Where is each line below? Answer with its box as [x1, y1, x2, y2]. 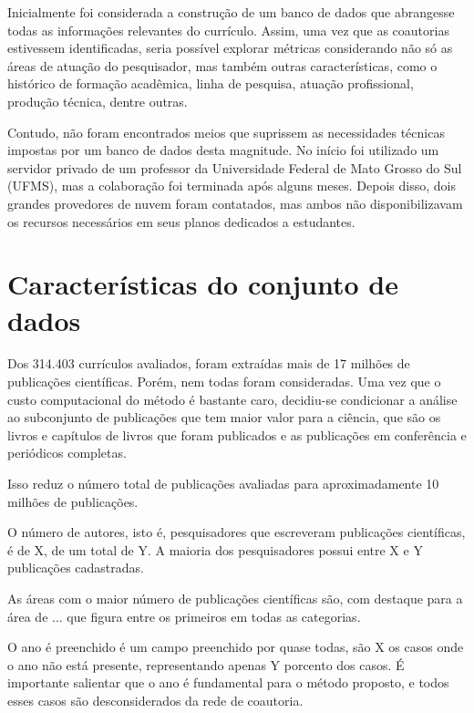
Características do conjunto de [7, 265, 398, 303]
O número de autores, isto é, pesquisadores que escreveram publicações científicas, [7, 522, 466, 542]
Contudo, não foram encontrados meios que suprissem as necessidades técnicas [7, 122, 445, 141]
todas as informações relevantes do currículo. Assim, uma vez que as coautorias [7, 20, 449, 39]
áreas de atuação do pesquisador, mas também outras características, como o [7, 56, 438, 75]
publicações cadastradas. [7, 558, 144, 577]
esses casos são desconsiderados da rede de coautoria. [7, 690, 304, 709]
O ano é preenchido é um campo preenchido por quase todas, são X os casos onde [7, 637, 464, 656]
